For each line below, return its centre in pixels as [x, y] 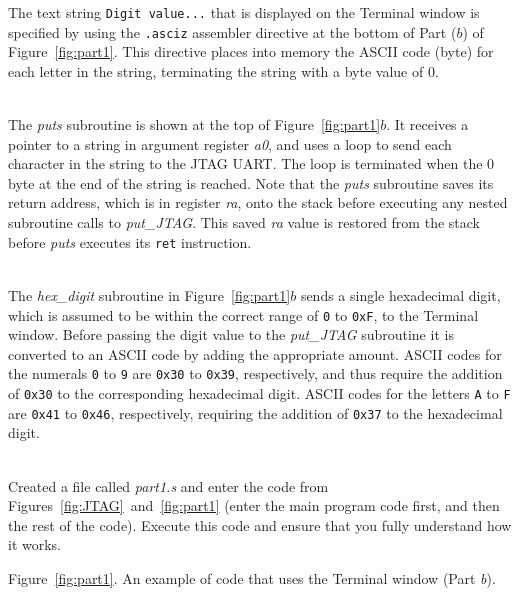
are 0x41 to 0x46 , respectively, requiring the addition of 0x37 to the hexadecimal [255, 412]
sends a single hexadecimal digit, [400, 294]
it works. [35, 544]
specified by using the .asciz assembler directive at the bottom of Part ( [232, 31]
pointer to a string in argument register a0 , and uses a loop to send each [230, 143]
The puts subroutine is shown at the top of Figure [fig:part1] [194, 124]
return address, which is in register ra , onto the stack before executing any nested [258, 202]
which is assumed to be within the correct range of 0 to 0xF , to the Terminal [243, 314]
